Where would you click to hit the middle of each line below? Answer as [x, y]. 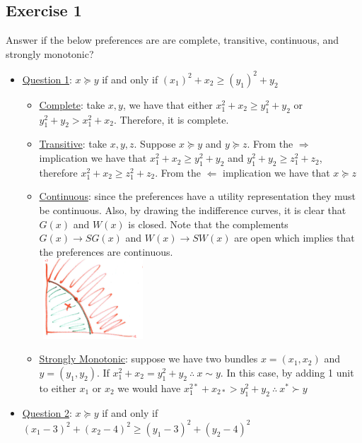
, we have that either [168, 104]
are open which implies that [294, 238]
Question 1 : [47, 79]
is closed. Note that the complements [208, 224]
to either [58, 388]
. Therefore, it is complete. [171, 119]
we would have [149, 388]
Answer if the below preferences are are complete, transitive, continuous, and [173, 40]
